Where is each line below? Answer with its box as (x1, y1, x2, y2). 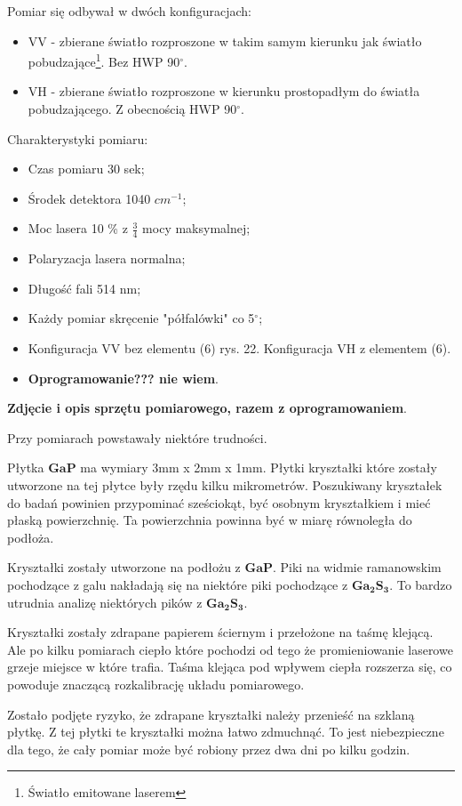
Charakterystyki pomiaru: (7, 129, 148, 148)
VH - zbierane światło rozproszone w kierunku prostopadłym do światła (28, 82, 420, 101)
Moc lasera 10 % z (28, 219, 128, 238)
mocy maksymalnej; (142, 219, 251, 238)
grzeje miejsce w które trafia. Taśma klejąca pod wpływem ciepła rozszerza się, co (7, 657, 452, 676)
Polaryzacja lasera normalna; (28, 249, 186, 268)
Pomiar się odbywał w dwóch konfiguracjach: (7, 2, 251, 20)
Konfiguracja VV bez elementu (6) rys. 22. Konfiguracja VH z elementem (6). (28, 339, 451, 358)
